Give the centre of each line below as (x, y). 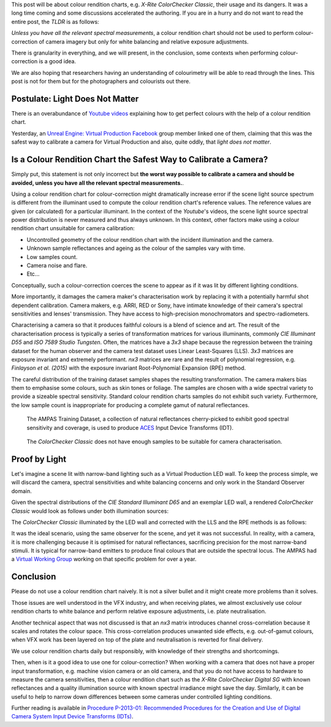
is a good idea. (58, 61)
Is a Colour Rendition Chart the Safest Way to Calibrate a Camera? (140, 160)
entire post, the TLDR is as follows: (55, 21)
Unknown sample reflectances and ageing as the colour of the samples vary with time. (136, 248)
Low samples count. (52, 257)
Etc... (33, 274)
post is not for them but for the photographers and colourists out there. (101, 81)
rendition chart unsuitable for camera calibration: (73, 228)
